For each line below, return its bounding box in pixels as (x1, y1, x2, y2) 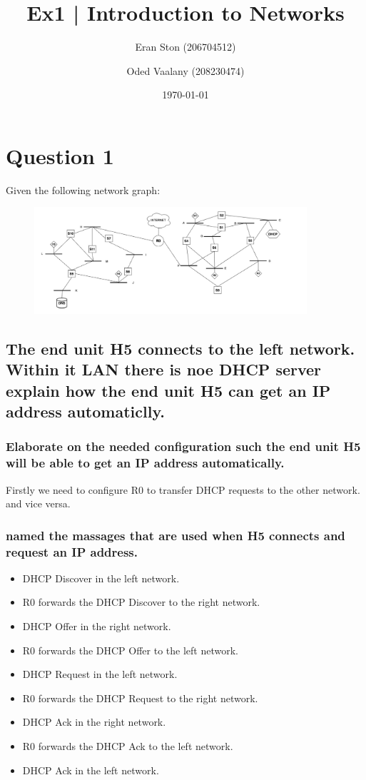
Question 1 (6, 141, 114, 170)
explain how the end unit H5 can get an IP (6, 379, 331, 401)
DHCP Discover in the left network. (22, 570, 180, 585)
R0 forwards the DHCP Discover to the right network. (22, 594, 260, 609)
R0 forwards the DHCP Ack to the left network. (22, 739, 233, 754)
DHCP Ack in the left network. (22, 762, 159, 777)
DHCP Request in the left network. (22, 667, 178, 682)
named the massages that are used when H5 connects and (6, 526, 345, 544)
